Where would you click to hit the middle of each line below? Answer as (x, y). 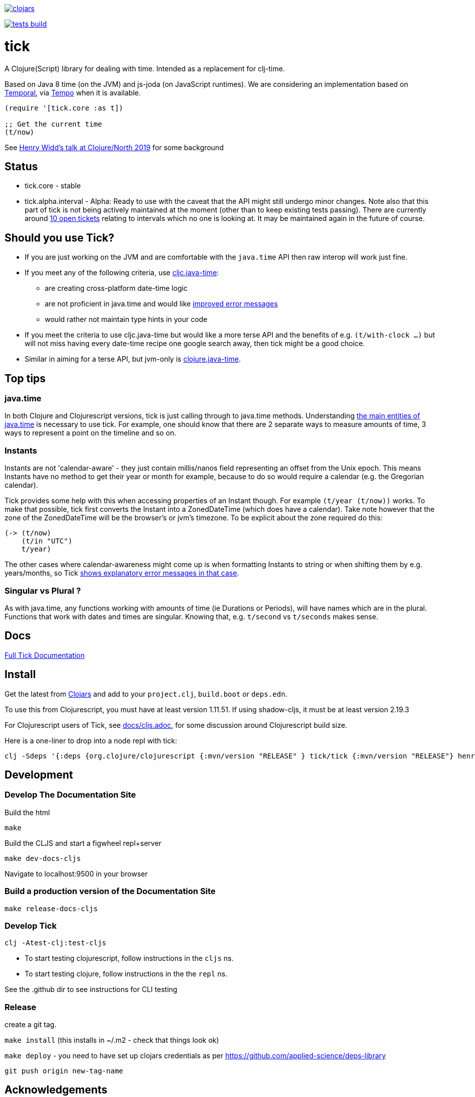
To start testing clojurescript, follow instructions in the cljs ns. (129, 958)
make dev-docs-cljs (43, 858)
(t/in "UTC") (47, 541)
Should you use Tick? (60, 238)
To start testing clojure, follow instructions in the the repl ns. (126, 974)
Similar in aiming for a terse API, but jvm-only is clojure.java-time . (133, 359)
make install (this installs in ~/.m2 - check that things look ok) (112, 1040)
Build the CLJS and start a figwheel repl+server (83, 843)
